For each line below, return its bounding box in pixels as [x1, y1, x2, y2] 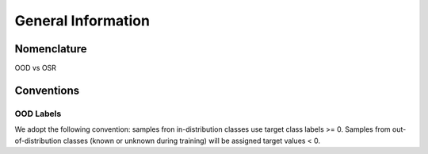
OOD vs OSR [14, 64, 57, 73]
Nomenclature [14, 42, 87, 56]
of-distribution [14, 136, 62, 145]
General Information [14, 12, 151, 29]
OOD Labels [14, 108, 62, 119]
